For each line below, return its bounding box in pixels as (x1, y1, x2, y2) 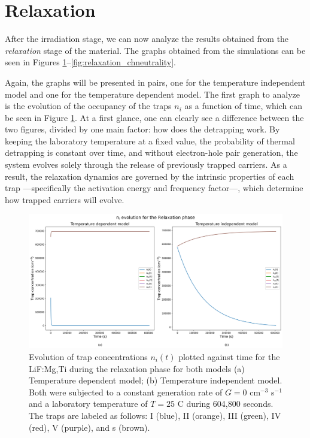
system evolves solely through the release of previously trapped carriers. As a (5, 158, 287, 171)
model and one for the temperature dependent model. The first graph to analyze (5, 87, 300, 100)
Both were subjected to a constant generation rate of (29, 385, 223, 398)
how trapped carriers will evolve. (5, 193, 124, 206)
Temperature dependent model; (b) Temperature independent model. (29, 374, 282, 386)
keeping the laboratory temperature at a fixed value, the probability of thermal (5, 134, 295, 147)
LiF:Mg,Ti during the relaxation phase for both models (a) (29, 362, 245, 374)
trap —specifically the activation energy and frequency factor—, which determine (5, 182, 303, 194)
